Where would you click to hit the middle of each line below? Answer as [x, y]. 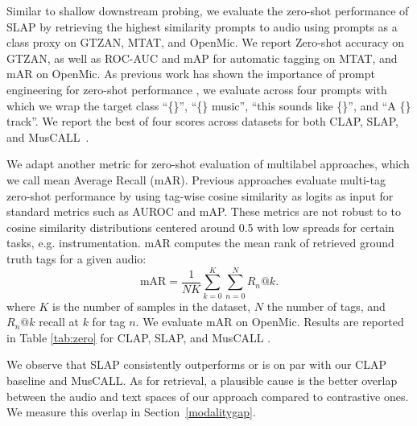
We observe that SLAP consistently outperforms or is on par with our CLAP [196, 364]
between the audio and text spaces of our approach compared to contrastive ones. [208, 396]
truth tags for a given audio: [76, 258]
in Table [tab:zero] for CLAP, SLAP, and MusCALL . [139, 337]
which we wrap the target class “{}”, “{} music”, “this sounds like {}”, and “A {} [209, 105]
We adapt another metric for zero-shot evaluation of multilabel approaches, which [208, 164]
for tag [109, 322]
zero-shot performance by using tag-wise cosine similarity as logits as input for [200, 195]
